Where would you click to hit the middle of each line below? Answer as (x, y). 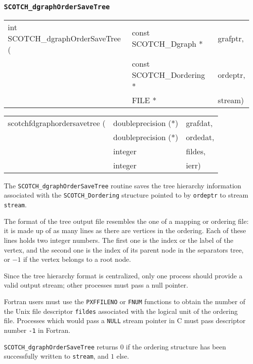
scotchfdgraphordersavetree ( (57, 123)
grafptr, (231, 38)
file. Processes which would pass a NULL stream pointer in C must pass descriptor (125, 320)
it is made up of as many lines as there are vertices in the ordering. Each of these (125, 230)
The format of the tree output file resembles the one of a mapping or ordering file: (126, 221)
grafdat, (199, 123)
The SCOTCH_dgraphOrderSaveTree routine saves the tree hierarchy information (123, 185)
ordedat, (200, 137)
